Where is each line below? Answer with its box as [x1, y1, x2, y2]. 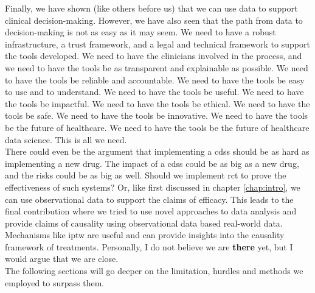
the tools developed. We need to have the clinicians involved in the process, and [5, 49, 302, 62]
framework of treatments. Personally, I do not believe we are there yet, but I [5, 240, 293, 253]
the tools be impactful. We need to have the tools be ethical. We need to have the [5, 97, 310, 110]
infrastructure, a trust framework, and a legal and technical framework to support [5, 37, 310, 50]
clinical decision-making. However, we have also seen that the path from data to [5, 13, 303, 26]
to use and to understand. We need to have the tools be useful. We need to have [5, 85, 304, 98]
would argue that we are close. [5, 252, 119, 265]
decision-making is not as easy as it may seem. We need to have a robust [5, 26, 276, 38]
